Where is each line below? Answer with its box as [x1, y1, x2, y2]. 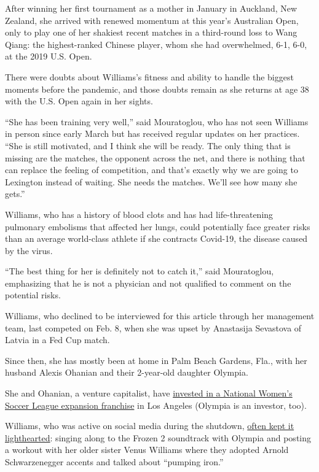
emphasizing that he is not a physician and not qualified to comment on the [5, 276, 291, 289]
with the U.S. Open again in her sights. [5, 95, 153, 107]
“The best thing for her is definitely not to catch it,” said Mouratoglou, [5, 265, 274, 277]
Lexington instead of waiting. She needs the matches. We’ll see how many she [5, 175, 297, 188]
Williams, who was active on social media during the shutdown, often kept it [5, 419, 294, 432]
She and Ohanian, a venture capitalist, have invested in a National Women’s [5, 387, 293, 400]
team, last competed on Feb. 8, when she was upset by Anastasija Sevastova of [5, 321, 302, 334]
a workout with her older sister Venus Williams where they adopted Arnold [5, 443, 289, 456]
